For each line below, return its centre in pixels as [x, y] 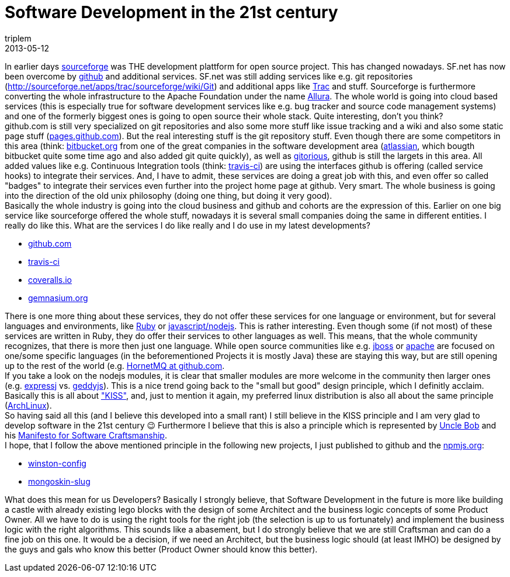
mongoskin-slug [59, 481]
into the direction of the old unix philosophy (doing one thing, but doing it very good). [169, 195]
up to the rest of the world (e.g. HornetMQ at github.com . [115, 365]
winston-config [57, 463]
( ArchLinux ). [28, 405]
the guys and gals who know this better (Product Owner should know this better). [161, 549]
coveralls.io [50, 279]
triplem [18, 38]
